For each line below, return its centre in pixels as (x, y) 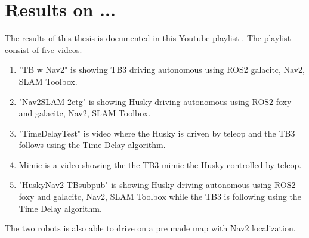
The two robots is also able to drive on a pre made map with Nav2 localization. (150, 228)
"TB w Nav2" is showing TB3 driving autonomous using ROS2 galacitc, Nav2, (162, 69)
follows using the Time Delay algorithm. (92, 145)
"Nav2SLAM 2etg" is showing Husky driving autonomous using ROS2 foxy (155, 101)
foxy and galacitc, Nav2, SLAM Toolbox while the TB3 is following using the (160, 197)
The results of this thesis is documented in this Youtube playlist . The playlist (148, 38)
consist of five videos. (44, 49)
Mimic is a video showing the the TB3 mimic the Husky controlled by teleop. (160, 164)
